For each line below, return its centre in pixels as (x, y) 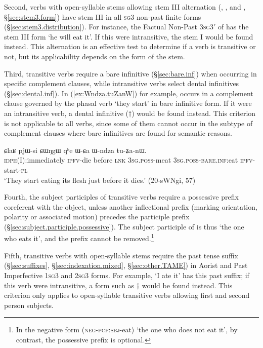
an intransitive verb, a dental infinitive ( (66, 113)
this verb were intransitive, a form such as (69, 285)
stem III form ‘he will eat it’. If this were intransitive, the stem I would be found (129, 36)
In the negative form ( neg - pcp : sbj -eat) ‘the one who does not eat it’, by (127, 330)
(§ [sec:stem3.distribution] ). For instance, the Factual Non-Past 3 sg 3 (109, 27)
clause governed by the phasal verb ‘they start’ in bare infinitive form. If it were (128, 103)
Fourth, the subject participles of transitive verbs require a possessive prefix (121, 197)
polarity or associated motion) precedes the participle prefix (97, 217)
